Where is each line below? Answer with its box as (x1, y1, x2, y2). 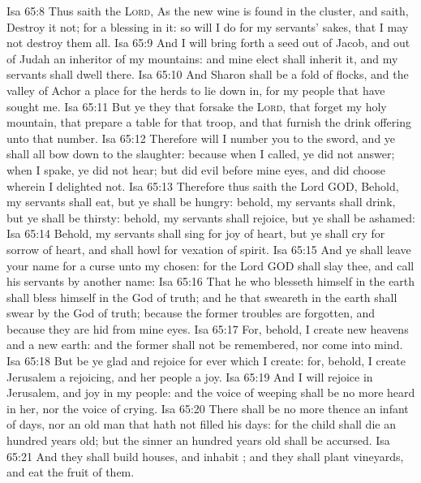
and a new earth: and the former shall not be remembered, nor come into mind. (6, 336, 403, 353)
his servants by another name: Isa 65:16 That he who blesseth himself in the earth (6, 273, 415, 290)
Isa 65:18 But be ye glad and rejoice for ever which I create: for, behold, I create (6, 352, 406, 369)
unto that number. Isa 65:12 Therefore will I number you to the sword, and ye (6, 129, 396, 146)
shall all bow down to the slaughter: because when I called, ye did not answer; (6, 145, 395, 162)
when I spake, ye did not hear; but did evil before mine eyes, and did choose (6, 161, 385, 178)
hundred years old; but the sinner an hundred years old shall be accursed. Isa (6, 432, 390, 449)
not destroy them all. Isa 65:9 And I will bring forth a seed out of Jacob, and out (6, 34, 410, 51)
